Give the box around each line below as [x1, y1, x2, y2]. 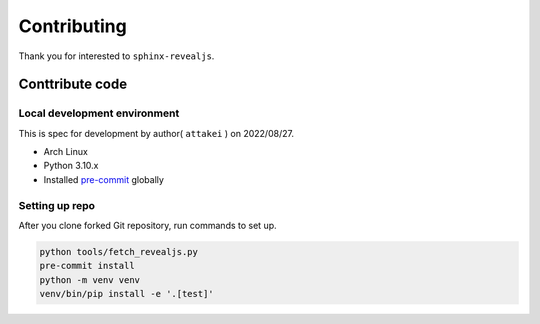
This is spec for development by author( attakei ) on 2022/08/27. [18, 127, 295, 139]
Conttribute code [18, 76, 128, 93]
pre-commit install [39, 260, 135, 272]
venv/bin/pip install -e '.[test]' [39, 288, 214, 300]
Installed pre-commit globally [43, 173, 165, 185]
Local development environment [18, 106, 180, 120]
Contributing [18, 15, 127, 37]
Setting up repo [18, 198, 95, 212]
